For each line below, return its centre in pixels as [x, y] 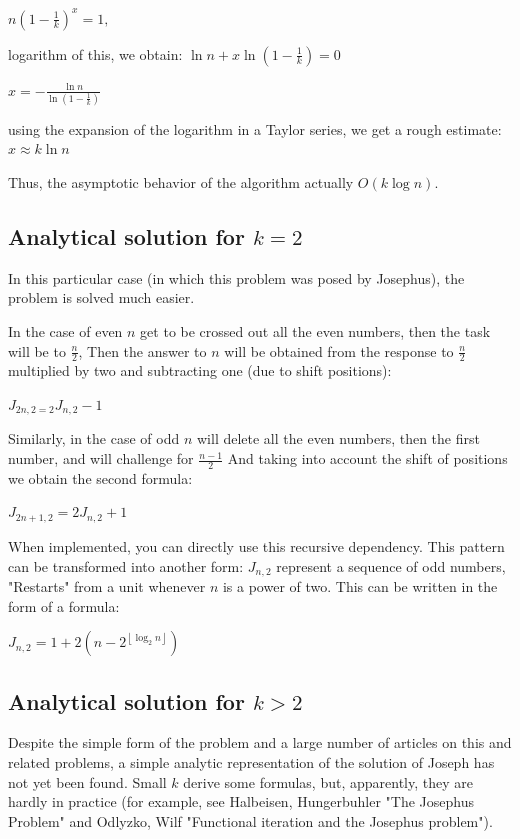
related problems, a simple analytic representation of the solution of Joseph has [251, 761]
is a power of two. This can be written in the [360, 585]
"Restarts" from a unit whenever [107, 585]
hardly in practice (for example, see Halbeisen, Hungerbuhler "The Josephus [241, 801]
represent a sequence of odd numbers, [391, 565]
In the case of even [65, 330]
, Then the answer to [142, 350]
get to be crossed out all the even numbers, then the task [315, 330]
